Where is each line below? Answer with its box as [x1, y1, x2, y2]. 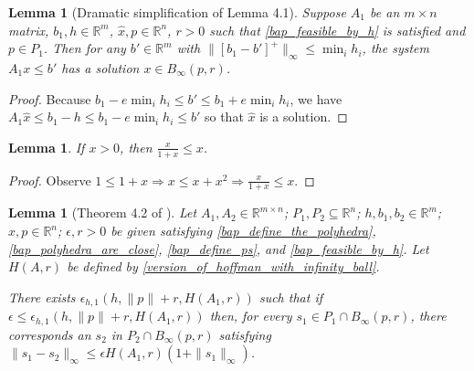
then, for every [209, 306, 292, 325]
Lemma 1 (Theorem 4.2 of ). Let [8, 203, 197, 222]
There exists [8, 287, 76, 306]
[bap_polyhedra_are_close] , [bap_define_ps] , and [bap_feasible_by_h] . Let [8, 238, 429, 258]
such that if [258, 287, 322, 306]
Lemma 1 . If [8, 137, 85, 156]
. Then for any [43, 38, 126, 58]
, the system [362, 38, 429, 58]
